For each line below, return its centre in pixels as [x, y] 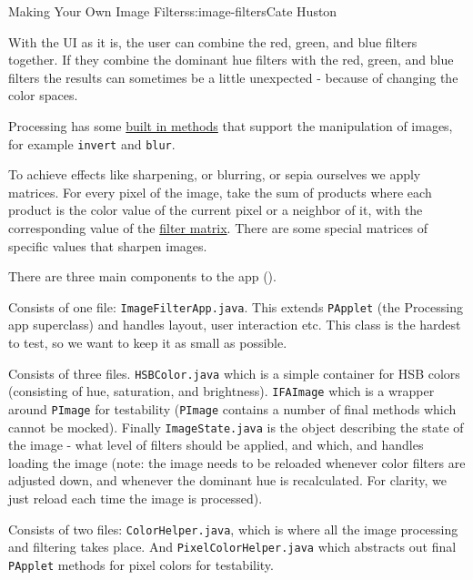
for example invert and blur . [92, 143]
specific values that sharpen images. [108, 245]
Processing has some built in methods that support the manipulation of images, [231, 125]
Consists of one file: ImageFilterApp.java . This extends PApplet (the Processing [236, 306]
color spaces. [43, 95]
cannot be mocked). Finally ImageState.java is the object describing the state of [236, 427]
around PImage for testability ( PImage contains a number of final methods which [232, 408]
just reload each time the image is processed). [136, 499]
